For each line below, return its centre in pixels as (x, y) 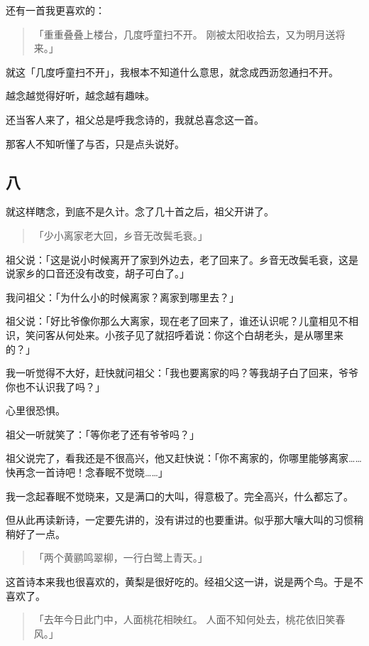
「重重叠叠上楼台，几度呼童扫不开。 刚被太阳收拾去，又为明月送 (184, 34)
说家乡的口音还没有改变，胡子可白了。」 (98, 273)
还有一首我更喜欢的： (55, 10)
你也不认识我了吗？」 (55, 386)
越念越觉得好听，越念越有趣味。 (80, 96)
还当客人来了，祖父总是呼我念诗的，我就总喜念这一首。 (135, 119)
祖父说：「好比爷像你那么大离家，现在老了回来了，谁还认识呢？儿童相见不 (177, 321)
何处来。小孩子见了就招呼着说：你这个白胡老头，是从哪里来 (204, 334)
